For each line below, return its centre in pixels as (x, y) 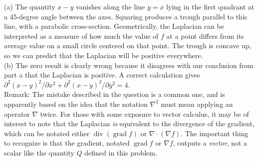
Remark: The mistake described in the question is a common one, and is (115, 94)
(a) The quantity (30, 6)
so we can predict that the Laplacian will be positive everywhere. (104, 55)
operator (17, 114)
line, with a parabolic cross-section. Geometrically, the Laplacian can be (114, 26)
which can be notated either (47, 133)
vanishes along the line (111, 6)
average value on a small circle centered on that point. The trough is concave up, (128, 45)
